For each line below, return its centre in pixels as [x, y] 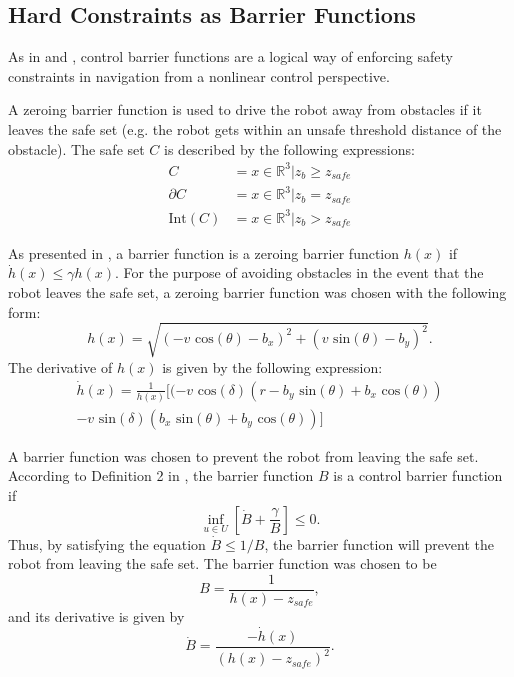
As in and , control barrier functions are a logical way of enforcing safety [230, 56]
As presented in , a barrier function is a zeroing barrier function [204, 252]
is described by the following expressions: [289, 148]
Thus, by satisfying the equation [107, 543]
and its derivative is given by [96, 615]
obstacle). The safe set [76, 148]
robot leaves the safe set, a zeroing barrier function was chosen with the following [257, 291]
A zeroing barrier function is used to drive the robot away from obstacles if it [245, 109]
